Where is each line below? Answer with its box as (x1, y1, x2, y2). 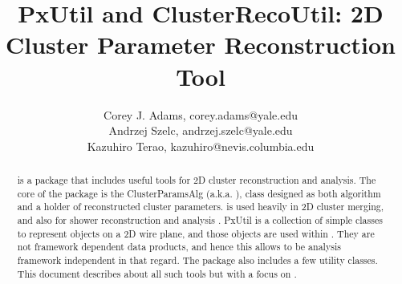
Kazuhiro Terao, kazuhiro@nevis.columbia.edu (87, 137, 315, 154)
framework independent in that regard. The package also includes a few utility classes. (17, 254, 378, 267)
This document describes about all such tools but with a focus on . (17, 266, 297, 280)
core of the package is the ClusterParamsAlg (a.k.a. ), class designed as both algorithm (17, 186, 381, 200)
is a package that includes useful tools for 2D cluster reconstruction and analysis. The (17, 173, 376, 187)
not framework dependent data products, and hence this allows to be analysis (17, 240, 341, 254)
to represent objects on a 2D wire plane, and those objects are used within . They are (17, 226, 375, 240)
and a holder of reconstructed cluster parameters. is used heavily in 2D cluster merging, (17, 200, 384, 213)
